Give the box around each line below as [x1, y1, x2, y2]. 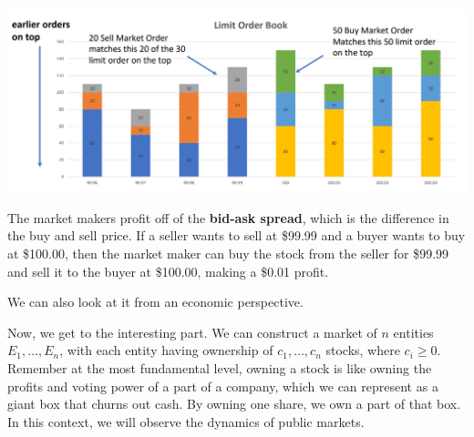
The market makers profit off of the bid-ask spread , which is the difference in [7, 208, 449, 227]
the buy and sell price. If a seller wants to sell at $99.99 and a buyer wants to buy [7, 226, 466, 245]
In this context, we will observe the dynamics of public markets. [7, 412, 365, 431]
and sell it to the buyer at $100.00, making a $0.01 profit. [7, 261, 329, 280]
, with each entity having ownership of [59, 340, 273, 360]
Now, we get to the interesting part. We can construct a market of [7, 322, 377, 341]
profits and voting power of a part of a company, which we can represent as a [7, 376, 438, 395]
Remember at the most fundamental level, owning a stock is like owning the [7, 359, 432, 378]
